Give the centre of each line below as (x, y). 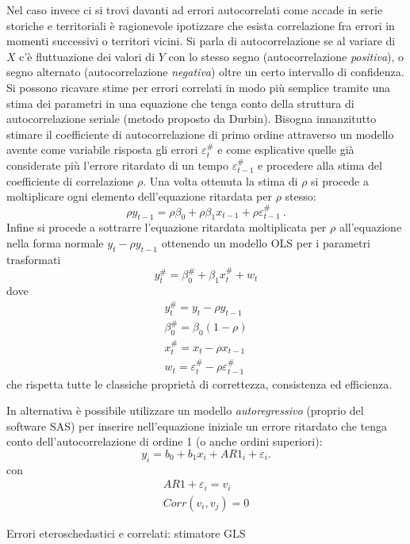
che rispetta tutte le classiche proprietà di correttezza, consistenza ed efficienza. (199, 383)
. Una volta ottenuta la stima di (220, 180)
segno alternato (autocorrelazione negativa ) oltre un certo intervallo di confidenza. (205, 72)
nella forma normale (55, 242)
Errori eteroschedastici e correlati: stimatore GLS (126, 533)
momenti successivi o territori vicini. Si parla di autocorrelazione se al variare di (201, 41)
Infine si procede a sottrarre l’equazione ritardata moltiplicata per (167, 227)
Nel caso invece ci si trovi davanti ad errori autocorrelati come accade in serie (195, 10)
